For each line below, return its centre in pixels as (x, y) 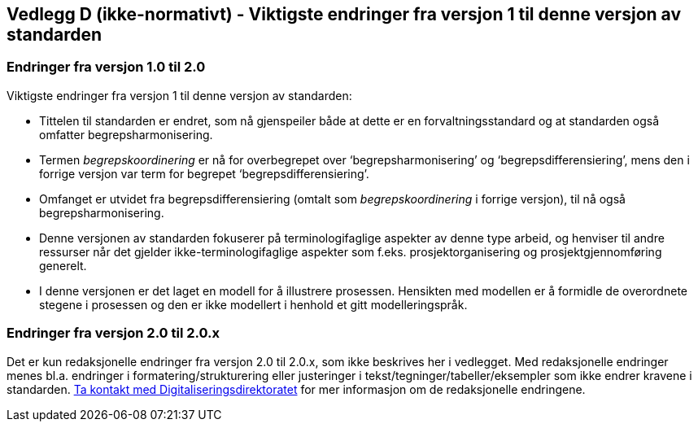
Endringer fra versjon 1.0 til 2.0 (106, 67)
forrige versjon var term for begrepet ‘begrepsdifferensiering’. (204, 173)
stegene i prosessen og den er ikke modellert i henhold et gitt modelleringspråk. (253, 304)
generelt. (63, 265)
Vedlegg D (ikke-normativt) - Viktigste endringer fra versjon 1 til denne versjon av (344, 14)
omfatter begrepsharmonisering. (126, 134)
